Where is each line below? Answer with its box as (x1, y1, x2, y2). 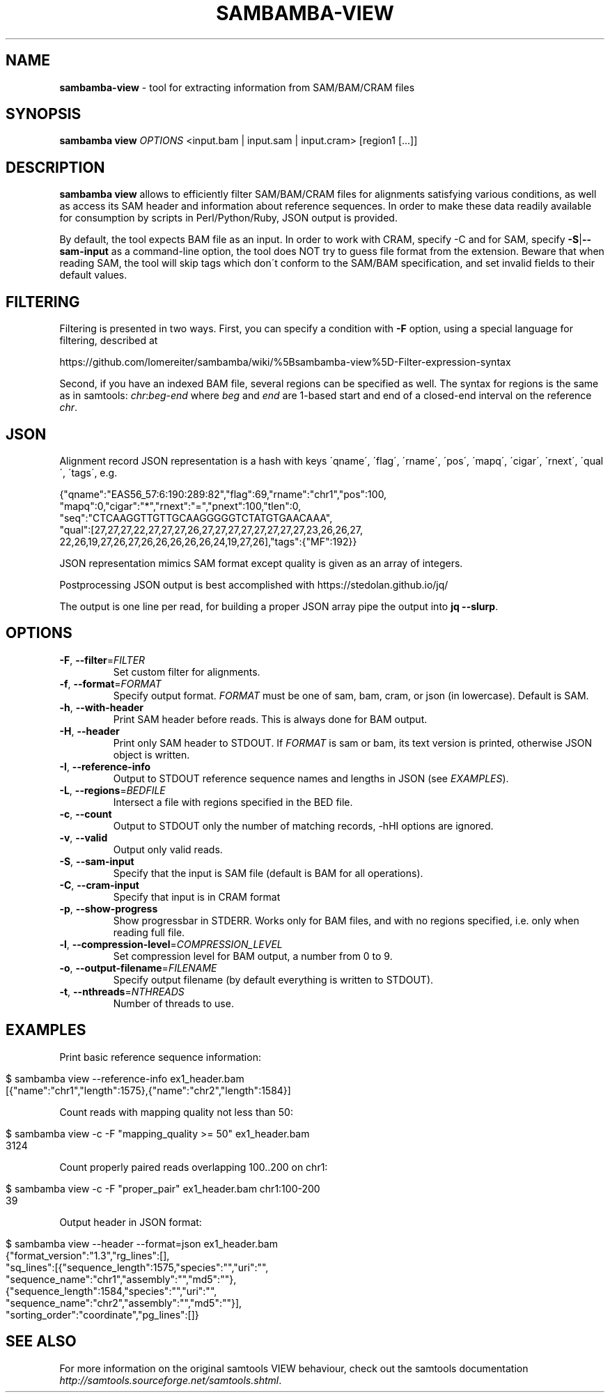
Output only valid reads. (113, 843, 223, 855)
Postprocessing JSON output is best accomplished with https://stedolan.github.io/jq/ (59, 578, 448, 591)
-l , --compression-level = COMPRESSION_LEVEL (59, 938, 283, 950)
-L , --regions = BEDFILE (59, 784, 166, 796)
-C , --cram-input (59, 878, 139, 891)
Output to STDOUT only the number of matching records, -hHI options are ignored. (113, 819, 494, 832)
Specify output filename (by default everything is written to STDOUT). (113, 973, 434, 986)
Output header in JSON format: (59, 1216, 202, 1228)
